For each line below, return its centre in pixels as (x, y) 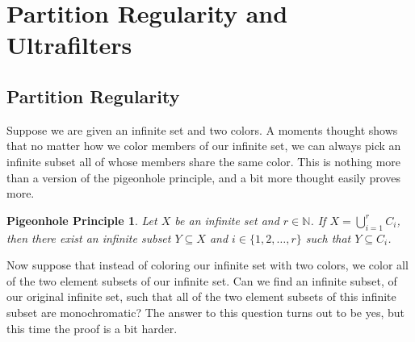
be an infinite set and (227, 220)
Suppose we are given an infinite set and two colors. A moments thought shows (202, 129)
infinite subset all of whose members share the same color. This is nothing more (203, 161)
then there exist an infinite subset (89, 238)
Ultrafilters (69, 45)
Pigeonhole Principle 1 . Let (82, 220)
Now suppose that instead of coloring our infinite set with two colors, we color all (207, 265)
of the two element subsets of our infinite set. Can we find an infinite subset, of (202, 280)
